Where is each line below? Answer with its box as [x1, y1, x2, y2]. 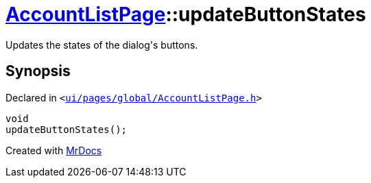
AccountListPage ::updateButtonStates [5, 3, 366, 26]
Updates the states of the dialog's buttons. [5, 38, 198, 51]
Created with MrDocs [5, 144, 102, 156]
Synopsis [5, 62, 71, 80]
